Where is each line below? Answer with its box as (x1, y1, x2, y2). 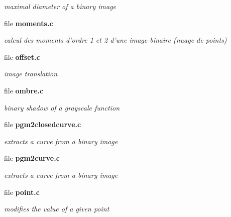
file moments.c (4, 18, 53, 28)
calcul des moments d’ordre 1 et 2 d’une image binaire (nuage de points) (4, 35, 227, 45)
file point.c (4, 186, 40, 197)
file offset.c (4, 51, 40, 62)
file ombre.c (4, 85, 44, 95)
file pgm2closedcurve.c (4, 119, 81, 130)
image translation (4, 68, 58, 79)
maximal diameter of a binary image (4, 1, 117, 11)
